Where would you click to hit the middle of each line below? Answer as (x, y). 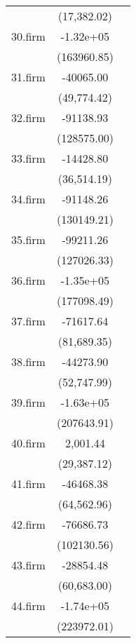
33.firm (28, 158)
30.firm (28, 36)
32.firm (28, 117)
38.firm (28, 361)
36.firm (28, 280)
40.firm (28, 443)
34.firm (28, 199)
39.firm (28, 402)
